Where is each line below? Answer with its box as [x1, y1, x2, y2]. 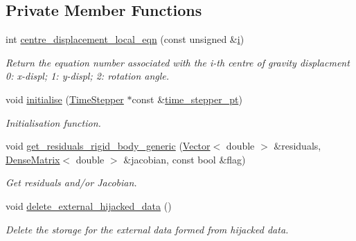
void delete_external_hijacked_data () [6, 198, 172, 213]
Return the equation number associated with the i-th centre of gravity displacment [6, 55, 350, 69]
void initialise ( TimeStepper [6, 91, 124, 106]
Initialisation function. [6, 115, 101, 130]
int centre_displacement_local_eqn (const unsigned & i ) [6, 32, 244, 46]
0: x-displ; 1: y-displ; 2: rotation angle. [6, 69, 170, 83]
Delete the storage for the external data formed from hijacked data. [6, 222, 289, 236]
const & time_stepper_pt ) [132, 91, 242, 106]
